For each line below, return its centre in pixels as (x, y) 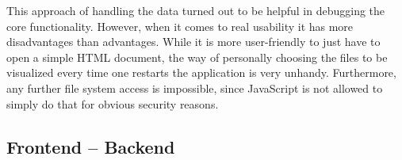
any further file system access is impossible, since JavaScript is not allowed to (195, 88)
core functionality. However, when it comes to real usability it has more (180, 26)
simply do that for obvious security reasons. (113, 103)
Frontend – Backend (91, 146)
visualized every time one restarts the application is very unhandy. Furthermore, (201, 72)
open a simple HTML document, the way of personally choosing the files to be (197, 57)
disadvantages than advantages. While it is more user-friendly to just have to (193, 42)
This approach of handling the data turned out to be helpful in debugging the (196, 10)
